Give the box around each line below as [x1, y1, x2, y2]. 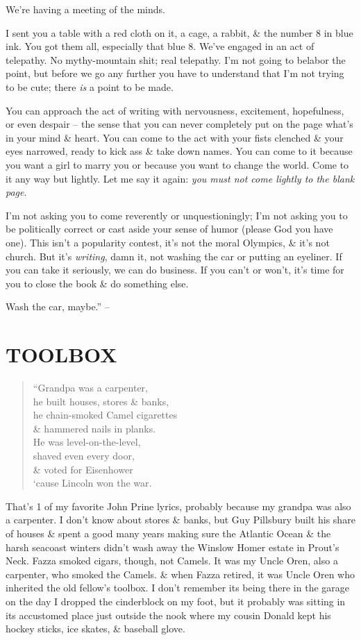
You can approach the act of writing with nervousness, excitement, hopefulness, [6, 103, 344, 117]
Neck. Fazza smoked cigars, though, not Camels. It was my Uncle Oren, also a [6, 553, 338, 568]
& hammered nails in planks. [33, 421, 156, 435]
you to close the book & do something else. [6, 276, 189, 290]
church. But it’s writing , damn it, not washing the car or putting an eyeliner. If [6, 249, 342, 263]
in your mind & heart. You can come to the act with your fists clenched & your [6, 130, 344, 144]
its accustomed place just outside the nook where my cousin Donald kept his [6, 607, 331, 622]
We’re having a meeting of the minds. [6, 2, 165, 16]
